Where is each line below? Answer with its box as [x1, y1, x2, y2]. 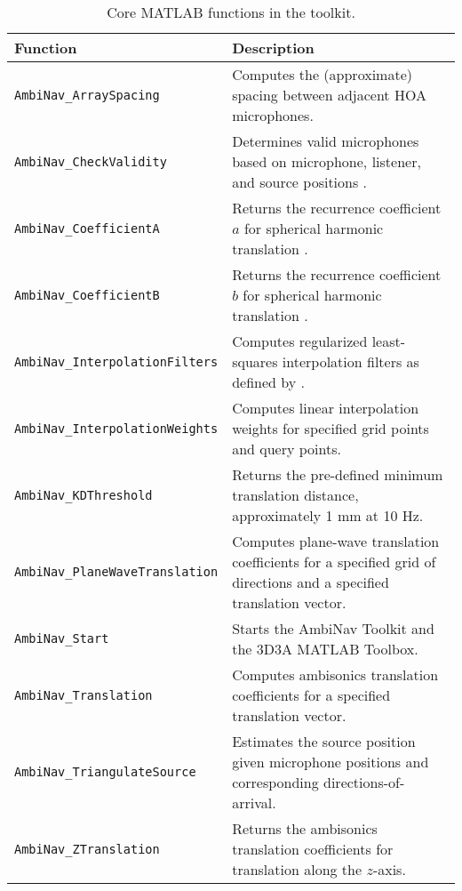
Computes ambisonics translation [232, 664, 439, 685]
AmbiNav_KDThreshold [14, 487, 153, 502]
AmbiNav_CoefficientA [14, 221, 160, 236]
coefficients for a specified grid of [232, 551, 436, 572]
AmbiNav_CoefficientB [14, 287, 160, 302]
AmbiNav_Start [14, 631, 109, 646]
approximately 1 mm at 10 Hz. [232, 505, 424, 526]
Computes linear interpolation [232, 397, 419, 418]
